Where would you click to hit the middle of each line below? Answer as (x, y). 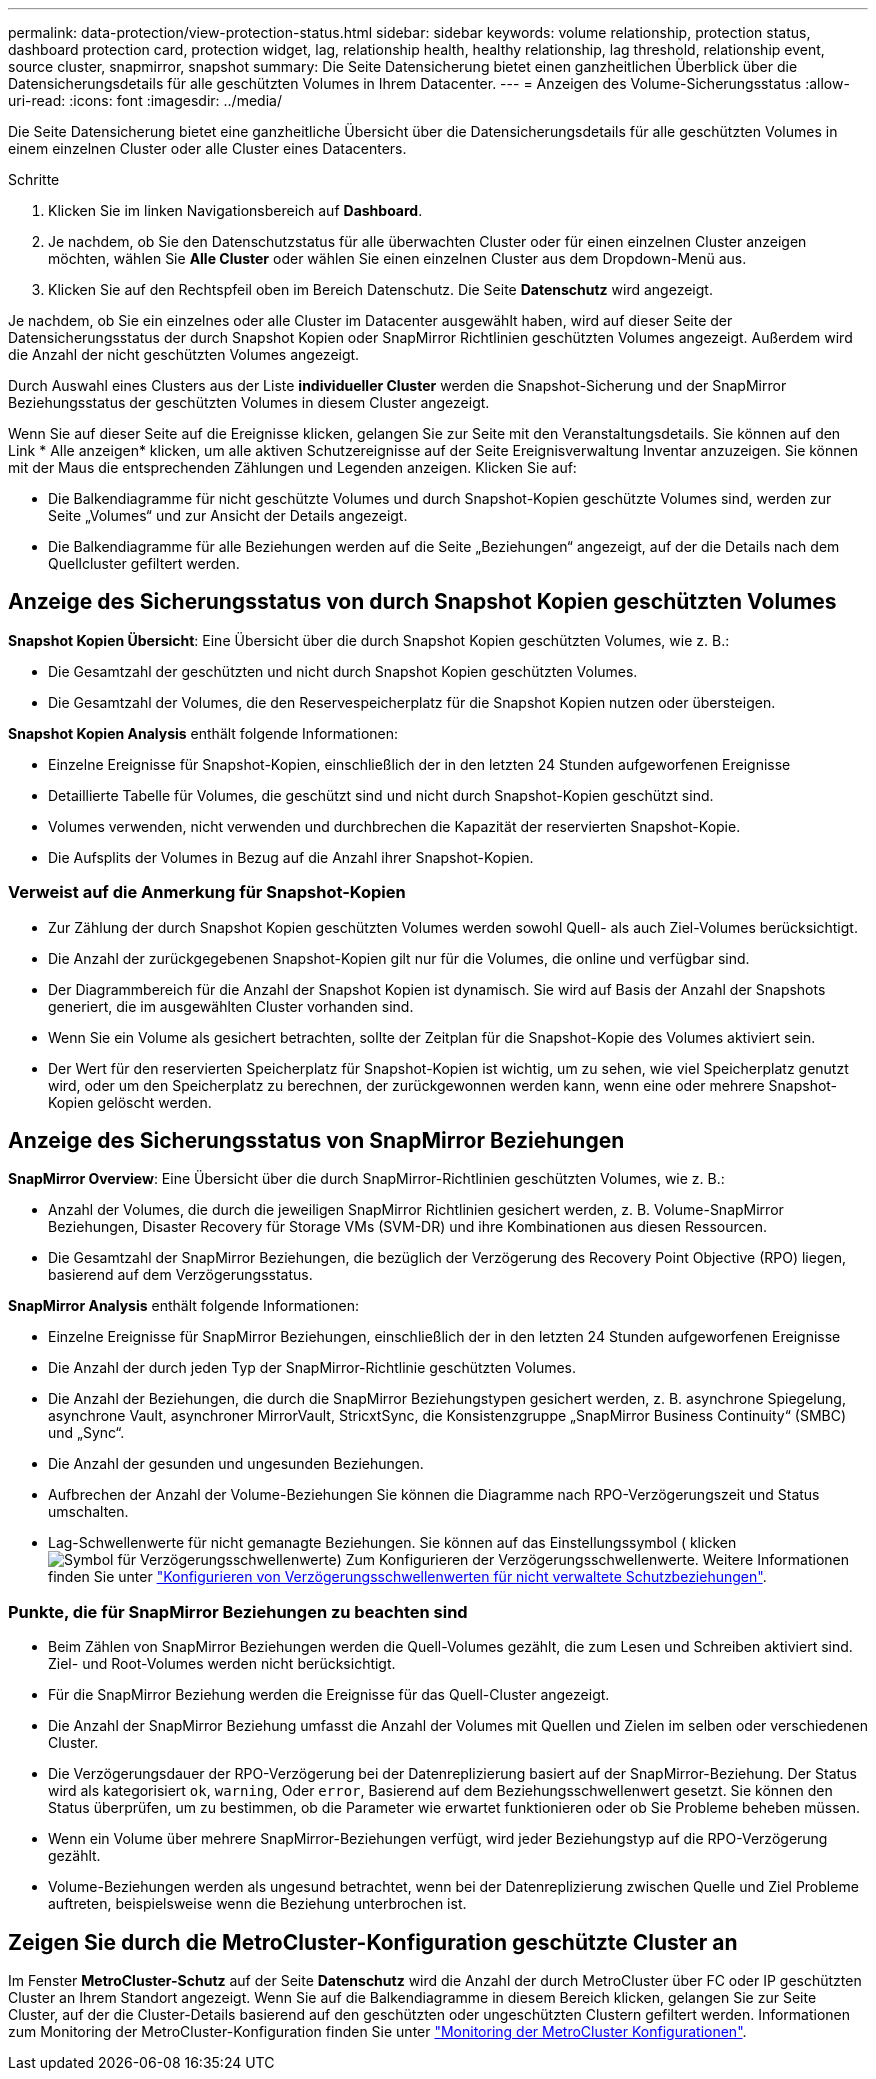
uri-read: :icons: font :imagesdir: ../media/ (145, 100)
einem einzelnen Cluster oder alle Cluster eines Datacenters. (207, 148)
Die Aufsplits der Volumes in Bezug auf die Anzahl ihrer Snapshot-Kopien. (291, 857)
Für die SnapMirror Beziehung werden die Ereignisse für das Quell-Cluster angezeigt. (329, 1695)
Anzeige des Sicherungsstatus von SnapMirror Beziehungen (316, 1141)
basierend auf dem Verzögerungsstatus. (180, 1275)
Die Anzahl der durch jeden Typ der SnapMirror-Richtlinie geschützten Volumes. (312, 1368)
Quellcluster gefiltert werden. (144, 563)
